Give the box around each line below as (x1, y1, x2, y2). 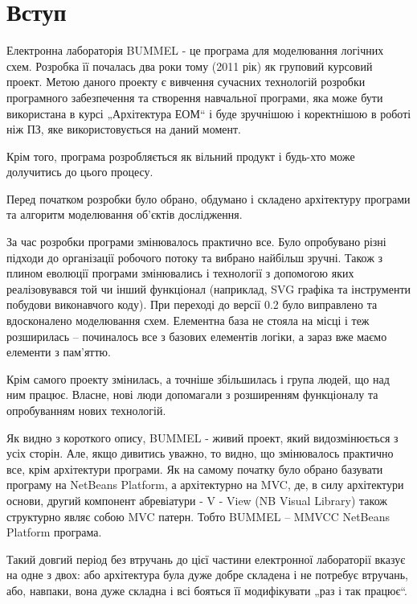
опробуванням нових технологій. (6, 402, 166, 418)
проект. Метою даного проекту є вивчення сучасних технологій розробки (6, 73, 366, 90)
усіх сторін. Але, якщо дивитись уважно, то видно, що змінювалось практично (6, 445, 394, 462)
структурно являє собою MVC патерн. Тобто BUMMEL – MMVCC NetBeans (6, 507, 390, 524)
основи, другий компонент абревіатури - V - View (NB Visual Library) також (6, 491, 387, 508)
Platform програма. (6, 524, 102, 540)
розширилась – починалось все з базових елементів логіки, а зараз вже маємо (6, 327, 387, 344)
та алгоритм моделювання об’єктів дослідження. (6, 206, 243, 223)
